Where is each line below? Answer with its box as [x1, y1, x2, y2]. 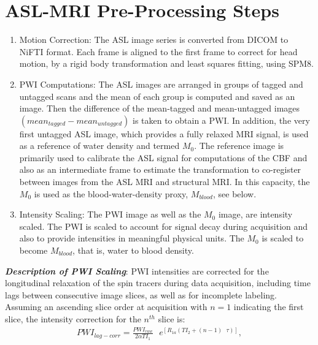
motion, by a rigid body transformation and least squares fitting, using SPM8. [19, 57, 314, 70]
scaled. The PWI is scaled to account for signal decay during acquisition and [19, 219, 308, 232]
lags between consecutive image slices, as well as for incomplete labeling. [5, 288, 277, 301]
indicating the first [233, 300, 304, 313]
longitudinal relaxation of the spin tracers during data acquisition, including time [5, 276, 311, 289]
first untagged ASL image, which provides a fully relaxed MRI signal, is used [19, 127, 309, 140]
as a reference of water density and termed [19, 139, 180, 152]
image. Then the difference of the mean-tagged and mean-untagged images [19, 102, 300, 115]
